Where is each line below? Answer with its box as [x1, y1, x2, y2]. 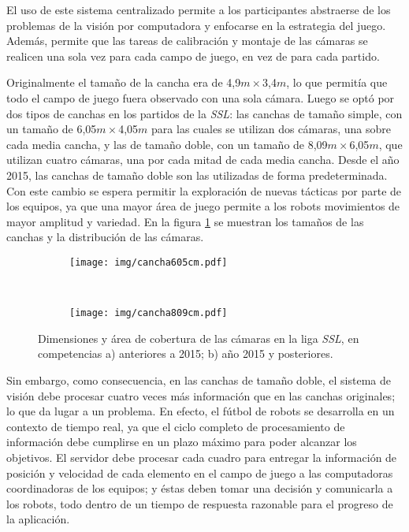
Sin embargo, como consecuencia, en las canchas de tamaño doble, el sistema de [6, 372, 392, 388]
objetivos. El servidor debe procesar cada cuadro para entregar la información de [6, 448, 397, 465]
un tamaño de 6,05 [6, 121, 97, 137]
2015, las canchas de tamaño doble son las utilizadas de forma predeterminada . [6, 166, 388, 183]
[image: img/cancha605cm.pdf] [69, 256, 228, 268]
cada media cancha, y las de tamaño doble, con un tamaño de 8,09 [6, 136, 328, 152]
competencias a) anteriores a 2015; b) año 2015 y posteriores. [38, 345, 333, 362]
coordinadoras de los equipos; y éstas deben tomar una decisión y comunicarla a [6, 480, 393, 497]
